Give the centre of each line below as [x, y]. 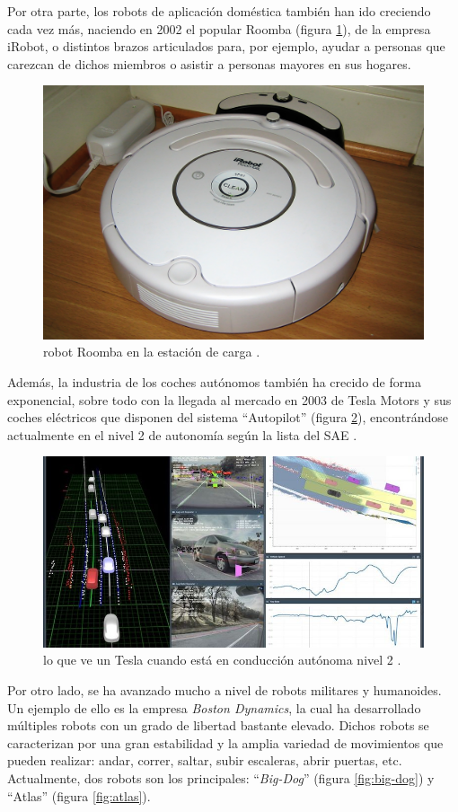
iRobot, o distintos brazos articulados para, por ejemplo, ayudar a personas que [226, 46]
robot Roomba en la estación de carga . [152, 352]
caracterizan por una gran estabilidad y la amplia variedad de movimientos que [225, 742]
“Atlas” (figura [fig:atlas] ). [79, 795]
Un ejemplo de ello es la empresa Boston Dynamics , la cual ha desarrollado [214, 707]
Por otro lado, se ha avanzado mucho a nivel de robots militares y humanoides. [225, 690]
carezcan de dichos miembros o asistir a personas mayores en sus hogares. [209, 63]
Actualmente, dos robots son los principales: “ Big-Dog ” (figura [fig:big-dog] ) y [221, 778]
